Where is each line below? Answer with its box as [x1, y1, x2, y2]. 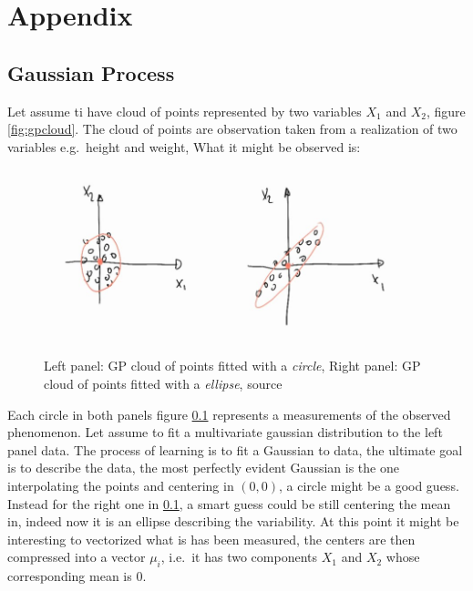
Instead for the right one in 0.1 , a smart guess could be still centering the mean [7, 494, 451, 513]
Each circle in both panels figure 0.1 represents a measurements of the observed [7, 404, 451, 423]
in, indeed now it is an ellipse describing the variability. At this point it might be [7, 512, 459, 531]
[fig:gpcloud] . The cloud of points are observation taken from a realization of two [7, 119, 458, 138]
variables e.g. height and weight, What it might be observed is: [7, 137, 361, 156]
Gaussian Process [7, 58, 175, 87]
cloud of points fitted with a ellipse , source [44, 374, 283, 393]
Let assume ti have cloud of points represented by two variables [7, 101, 362, 120]
